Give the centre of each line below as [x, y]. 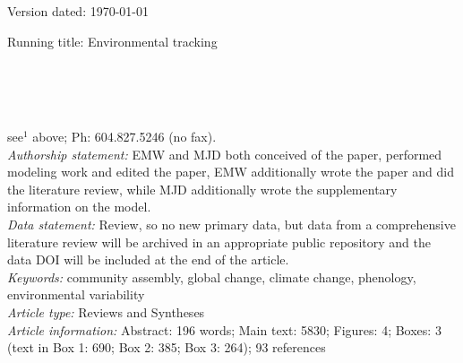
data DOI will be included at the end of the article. [148, 259]
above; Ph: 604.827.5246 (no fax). [124, 136]
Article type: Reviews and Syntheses [106, 311]
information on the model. [79, 207]
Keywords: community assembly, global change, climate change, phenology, [212, 277]
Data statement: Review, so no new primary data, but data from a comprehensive [231, 224]
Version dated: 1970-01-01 [78, 11]
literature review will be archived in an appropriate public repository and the [219, 242]
